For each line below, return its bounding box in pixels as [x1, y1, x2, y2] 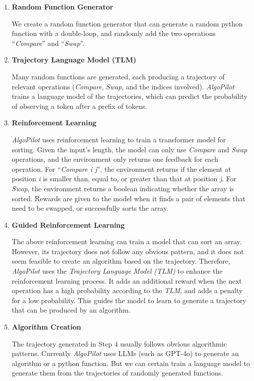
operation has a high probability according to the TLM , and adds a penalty [11, 285, 243, 296]
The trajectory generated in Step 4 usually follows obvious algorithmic [11, 338, 227, 349]
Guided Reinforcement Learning [11, 219, 125, 230]
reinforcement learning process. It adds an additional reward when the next [11, 275, 242, 286]
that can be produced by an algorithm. [11, 305, 130, 315]
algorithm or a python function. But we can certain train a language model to [11, 358, 250, 368]
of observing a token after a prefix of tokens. [11, 100, 147, 111]
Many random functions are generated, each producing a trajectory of [11, 71, 225, 81]
